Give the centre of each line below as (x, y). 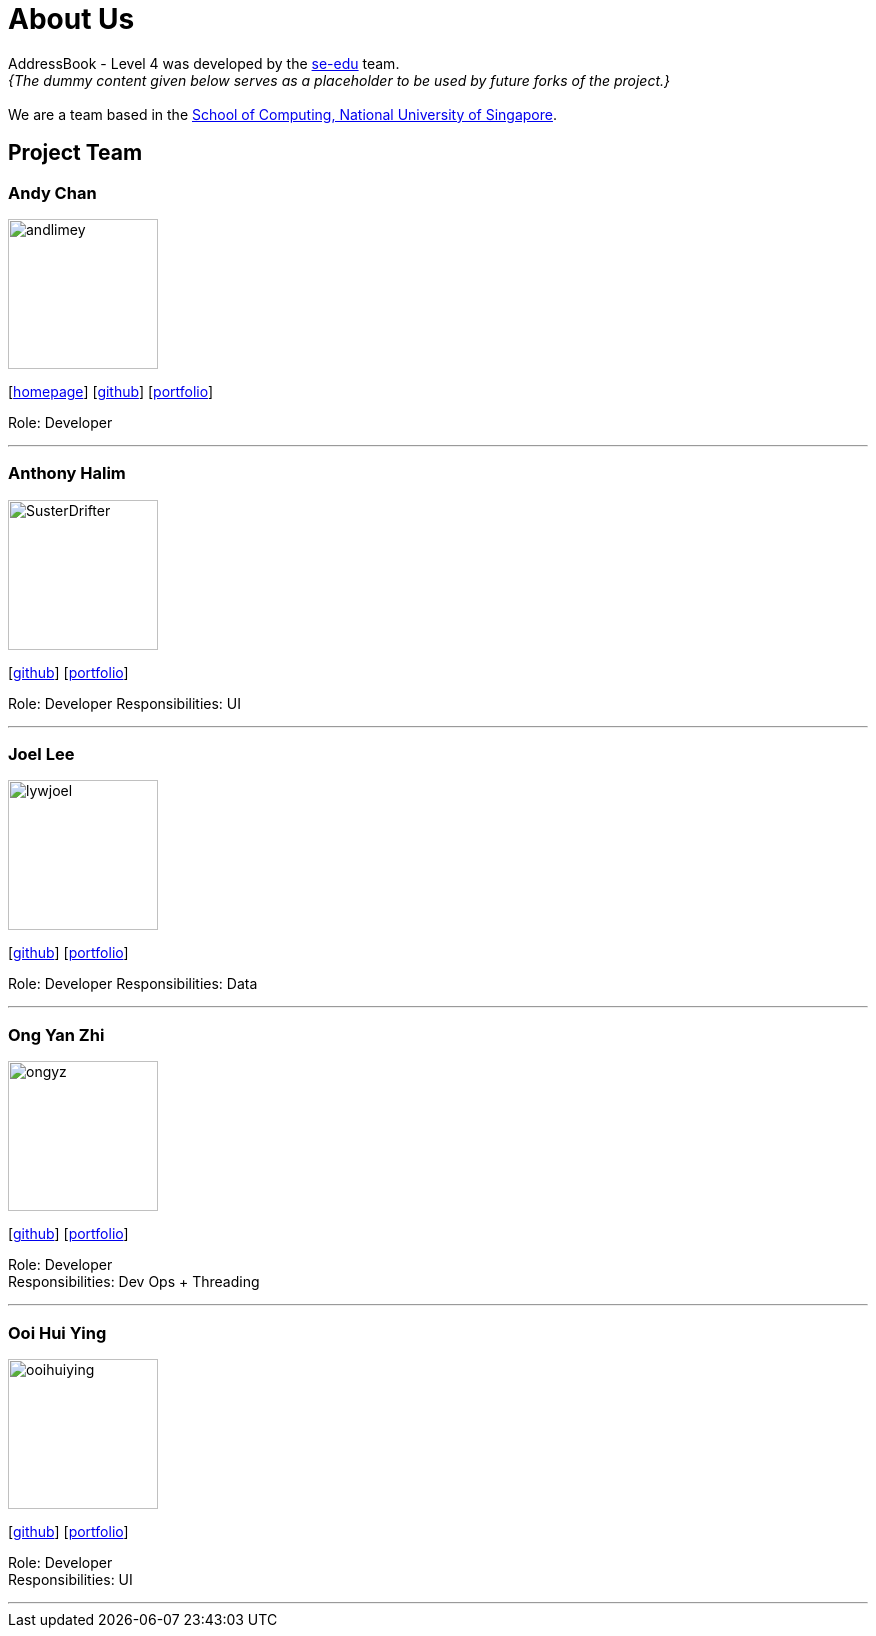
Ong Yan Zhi (56, 1034)
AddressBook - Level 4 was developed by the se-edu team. (204, 63)
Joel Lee (41, 754)
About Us (71, 19)
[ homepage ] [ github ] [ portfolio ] (111, 391)
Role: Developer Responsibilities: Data (133, 984)
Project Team (75, 153)
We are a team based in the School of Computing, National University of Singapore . (283, 114)
